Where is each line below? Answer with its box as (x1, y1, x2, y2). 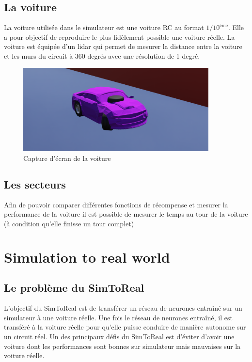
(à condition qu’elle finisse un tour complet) (4, 219, 134, 229)
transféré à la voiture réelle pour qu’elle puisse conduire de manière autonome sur (4, 322, 246, 332)
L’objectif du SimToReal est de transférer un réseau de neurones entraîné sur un (4, 303, 242, 313)
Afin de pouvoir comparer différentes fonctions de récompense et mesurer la (4, 199, 228, 209)
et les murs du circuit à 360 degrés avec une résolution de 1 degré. (4, 50, 200, 61)
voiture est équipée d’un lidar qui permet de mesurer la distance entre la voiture (4, 41, 242, 51)
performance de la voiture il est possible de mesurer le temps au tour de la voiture (4, 209, 248, 219)
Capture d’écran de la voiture (23, 153, 111, 163)
